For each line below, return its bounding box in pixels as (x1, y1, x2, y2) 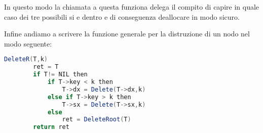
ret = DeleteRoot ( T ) (62, 116, 131, 123)
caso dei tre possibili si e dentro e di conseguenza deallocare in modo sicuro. (4, 11, 240, 22)
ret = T (33, 63, 59, 71)
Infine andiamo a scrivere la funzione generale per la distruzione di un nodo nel (4, 28, 250, 39)
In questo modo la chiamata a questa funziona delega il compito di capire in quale (4, 2, 259, 12)
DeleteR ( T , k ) (4, 56, 48, 63)
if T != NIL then (33, 71, 88, 78)
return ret (33, 123, 69, 131)
